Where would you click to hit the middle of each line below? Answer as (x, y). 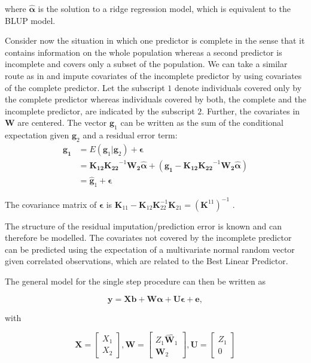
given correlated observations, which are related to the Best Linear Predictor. (147, 261)
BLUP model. (30, 20)
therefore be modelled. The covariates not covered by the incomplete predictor (148, 238)
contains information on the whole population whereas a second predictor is (144, 52)
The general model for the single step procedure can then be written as (135, 281)
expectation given (37, 135)
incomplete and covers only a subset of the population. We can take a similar (146, 64)
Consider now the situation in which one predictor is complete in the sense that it (155, 40)
